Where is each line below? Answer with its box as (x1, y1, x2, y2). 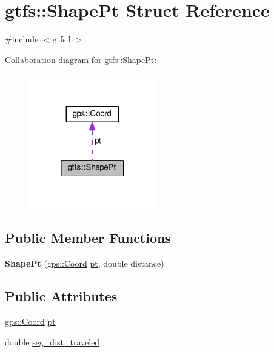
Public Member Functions (5, 228, 171, 247)
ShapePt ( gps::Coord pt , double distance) (5, 257, 164, 270)
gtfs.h (52, 33, 73, 45)
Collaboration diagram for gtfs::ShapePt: (5, 53, 157, 65)
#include (5, 33, 39, 45)
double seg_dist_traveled (5, 335, 100, 348)
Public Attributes (5, 287, 118, 305)
